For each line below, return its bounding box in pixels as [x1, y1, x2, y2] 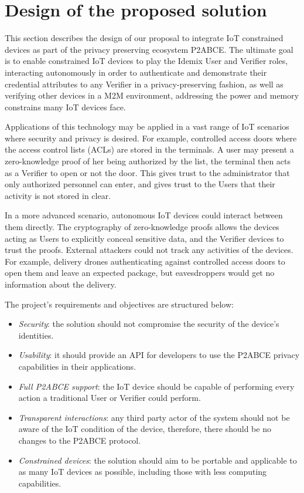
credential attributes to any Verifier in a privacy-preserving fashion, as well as [5, 77, 283, 90]
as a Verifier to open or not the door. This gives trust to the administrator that [5, 166, 290, 178]
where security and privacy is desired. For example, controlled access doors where [5, 131, 297, 144]
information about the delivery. [5, 278, 117, 290]
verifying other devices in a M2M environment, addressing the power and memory [5, 89, 299, 102]
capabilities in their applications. [18, 360, 136, 372]
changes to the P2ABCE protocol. [18, 434, 141, 446]
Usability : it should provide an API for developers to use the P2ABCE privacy [18, 349, 300, 361]
